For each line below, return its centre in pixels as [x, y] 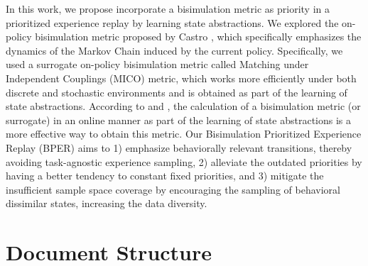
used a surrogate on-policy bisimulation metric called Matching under [157, 64]
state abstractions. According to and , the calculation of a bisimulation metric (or [183, 106]
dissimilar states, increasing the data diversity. [107, 203]
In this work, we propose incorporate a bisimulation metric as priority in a [168, 9]
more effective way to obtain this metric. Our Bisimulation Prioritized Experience [184, 134]
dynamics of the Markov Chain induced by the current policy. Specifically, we [174, 50]
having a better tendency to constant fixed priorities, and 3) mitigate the [165, 176]
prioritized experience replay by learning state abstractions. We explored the [172, 22]
